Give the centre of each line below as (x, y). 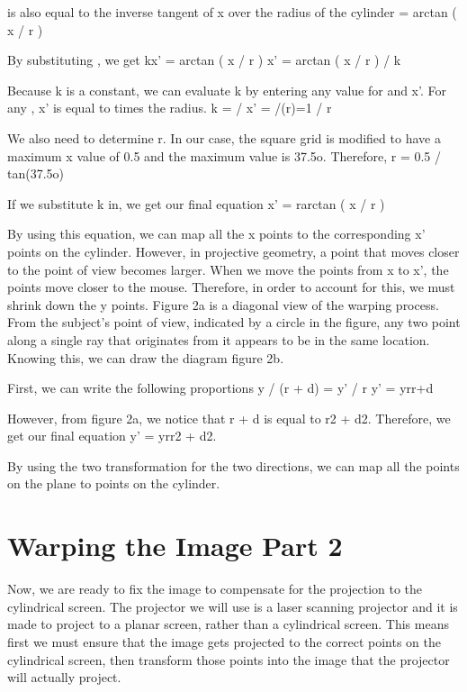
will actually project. (64, 677)
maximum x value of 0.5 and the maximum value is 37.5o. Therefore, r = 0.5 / (224, 155)
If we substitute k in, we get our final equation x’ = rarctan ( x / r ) (196, 203)
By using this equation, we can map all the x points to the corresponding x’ (216, 234)
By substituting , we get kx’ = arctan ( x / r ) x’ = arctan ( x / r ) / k (204, 60)
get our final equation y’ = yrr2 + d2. (112, 436)
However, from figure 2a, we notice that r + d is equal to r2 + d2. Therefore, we (229, 418)
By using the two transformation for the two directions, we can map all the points (233, 465)
